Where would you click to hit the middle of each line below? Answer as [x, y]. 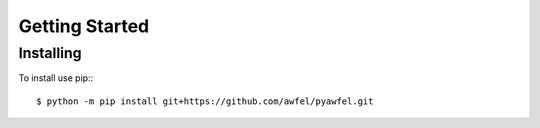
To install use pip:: [56, 78]
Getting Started [84, 26]
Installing [50, 53]
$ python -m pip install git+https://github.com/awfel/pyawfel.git [205, 101]
